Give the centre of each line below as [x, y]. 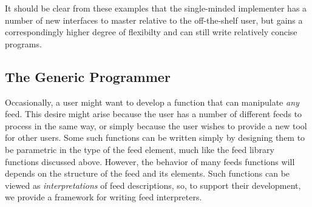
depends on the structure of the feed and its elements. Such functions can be [148, 173]
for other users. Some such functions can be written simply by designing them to [155, 137]
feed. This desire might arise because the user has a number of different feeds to [154, 114]
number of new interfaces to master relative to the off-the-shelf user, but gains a [154, 20]
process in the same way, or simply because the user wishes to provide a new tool [156, 125]
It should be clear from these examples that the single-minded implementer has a [156, 8]
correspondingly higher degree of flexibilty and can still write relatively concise [151, 32]
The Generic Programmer [88, 76]
